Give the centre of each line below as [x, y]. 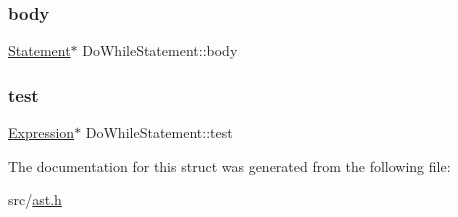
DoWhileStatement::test [159, 132]
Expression [41, 132]
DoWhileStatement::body [160, 50]
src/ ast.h [35, 199]
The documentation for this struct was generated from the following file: [229, 165]
